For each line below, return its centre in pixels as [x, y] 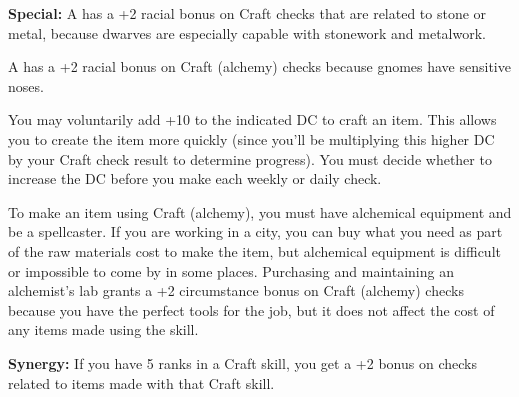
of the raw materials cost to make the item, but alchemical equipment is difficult [254, 250]
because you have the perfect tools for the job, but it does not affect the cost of [251, 309]
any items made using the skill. [103, 329]
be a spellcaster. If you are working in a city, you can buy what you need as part [255, 231]
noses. [26, 85]
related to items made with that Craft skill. [141, 382]
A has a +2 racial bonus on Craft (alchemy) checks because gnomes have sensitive [259, 66]
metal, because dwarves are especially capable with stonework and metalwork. [247, 32]
